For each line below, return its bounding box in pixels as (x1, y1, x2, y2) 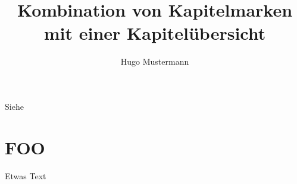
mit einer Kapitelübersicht (43, 21, 266, 45)
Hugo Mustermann (120, 55, 189, 68)
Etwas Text (5, 169, 46, 182)
